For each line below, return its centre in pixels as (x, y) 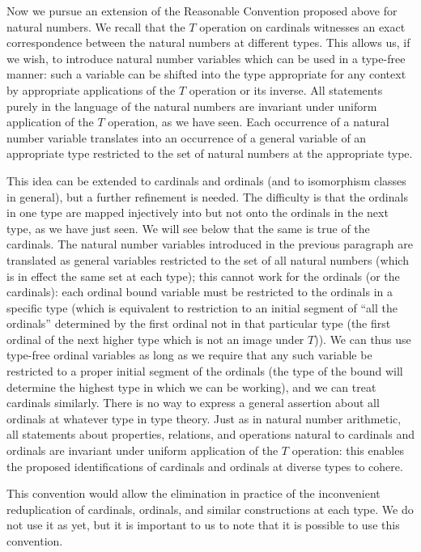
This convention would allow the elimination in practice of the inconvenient (193, 493)
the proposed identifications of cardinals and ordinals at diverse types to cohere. (205, 466)
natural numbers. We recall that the (96, 26)
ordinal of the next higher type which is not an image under (155, 339)
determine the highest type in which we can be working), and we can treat (191, 386)
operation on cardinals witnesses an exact (302, 26)
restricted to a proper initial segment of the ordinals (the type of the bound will (205, 371)
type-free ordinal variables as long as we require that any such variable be (189, 355)
